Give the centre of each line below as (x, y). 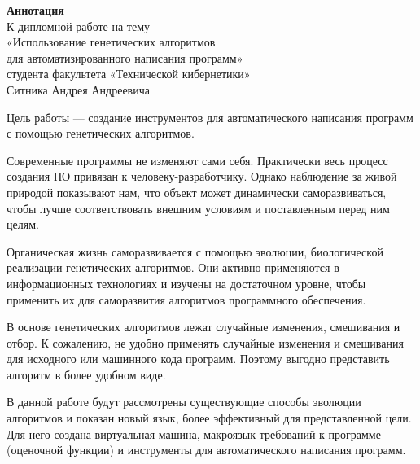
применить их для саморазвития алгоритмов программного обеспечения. (186, 299)
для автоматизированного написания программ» (125, 57)
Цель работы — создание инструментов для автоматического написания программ (210, 117)
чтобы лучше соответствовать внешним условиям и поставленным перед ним (198, 208)
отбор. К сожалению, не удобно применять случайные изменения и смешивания (205, 342)
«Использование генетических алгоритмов (111, 42)
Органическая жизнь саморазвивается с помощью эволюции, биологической (195, 251)
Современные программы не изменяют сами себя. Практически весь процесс (197, 160)
